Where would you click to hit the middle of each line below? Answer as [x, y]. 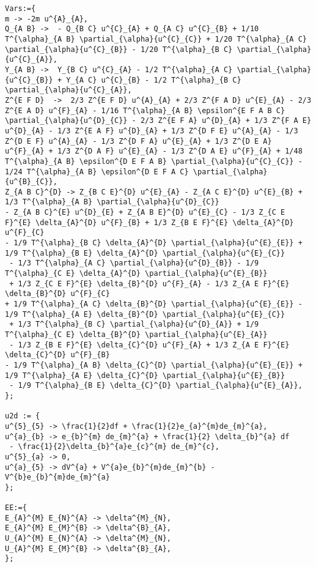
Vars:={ [20, 9]
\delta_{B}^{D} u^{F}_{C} [57, 294]
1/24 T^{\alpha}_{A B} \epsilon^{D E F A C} [97, 172]
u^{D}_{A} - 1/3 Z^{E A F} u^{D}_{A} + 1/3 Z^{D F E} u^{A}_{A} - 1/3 [152, 131]
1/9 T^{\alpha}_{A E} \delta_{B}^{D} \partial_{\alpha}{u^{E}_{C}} [145, 314]
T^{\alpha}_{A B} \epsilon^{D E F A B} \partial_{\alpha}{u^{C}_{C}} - [154, 161]
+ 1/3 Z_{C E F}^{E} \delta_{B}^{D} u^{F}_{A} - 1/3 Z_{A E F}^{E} [149, 283]
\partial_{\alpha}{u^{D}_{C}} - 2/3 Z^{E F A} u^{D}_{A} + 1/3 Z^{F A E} [158, 121]
